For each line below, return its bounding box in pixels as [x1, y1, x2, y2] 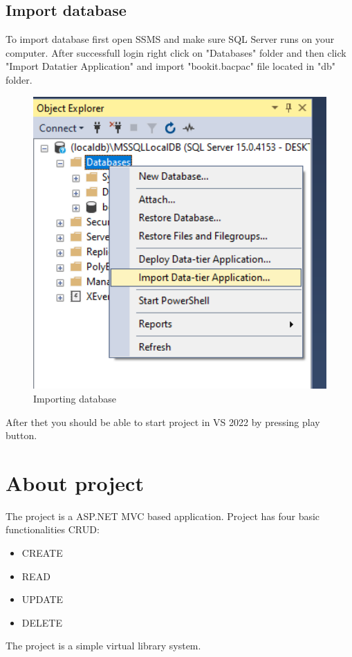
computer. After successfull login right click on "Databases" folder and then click [6, 45, 346, 59]
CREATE [21, 546, 63, 560]
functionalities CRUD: [6, 522, 100, 537]
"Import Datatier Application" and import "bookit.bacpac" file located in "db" [6, 59, 336, 73]
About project [6, 468, 144, 497]
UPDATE [21, 592, 64, 607]
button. [6, 428, 37, 443]
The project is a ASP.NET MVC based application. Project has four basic [6, 508, 320, 523]
